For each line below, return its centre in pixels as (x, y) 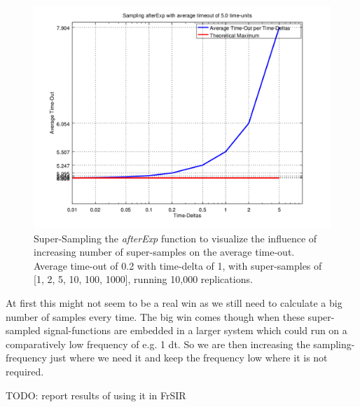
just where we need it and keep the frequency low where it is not (189, 358)
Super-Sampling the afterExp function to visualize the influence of (175, 238)
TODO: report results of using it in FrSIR (96, 395)
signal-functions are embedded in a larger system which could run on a (195, 330)
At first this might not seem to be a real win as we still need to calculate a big (174, 302)
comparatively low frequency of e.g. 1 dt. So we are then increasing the (158, 344)
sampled (23, 330)
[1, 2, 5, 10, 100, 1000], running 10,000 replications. (143, 279)
